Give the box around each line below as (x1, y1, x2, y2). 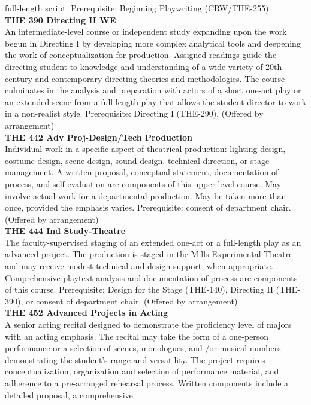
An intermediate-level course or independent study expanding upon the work (5, 25, 287, 38)
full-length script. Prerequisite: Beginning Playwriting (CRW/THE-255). (5, 2, 271, 14)
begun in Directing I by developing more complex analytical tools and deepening (5, 36, 301, 49)
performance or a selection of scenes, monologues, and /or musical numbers (5, 342, 281, 354)
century (5, 72, 32, 84)
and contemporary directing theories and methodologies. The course (35, 72, 285, 84)
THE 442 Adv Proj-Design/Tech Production (5, 130, 192, 143)
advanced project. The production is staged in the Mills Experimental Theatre (5, 248, 293, 260)
